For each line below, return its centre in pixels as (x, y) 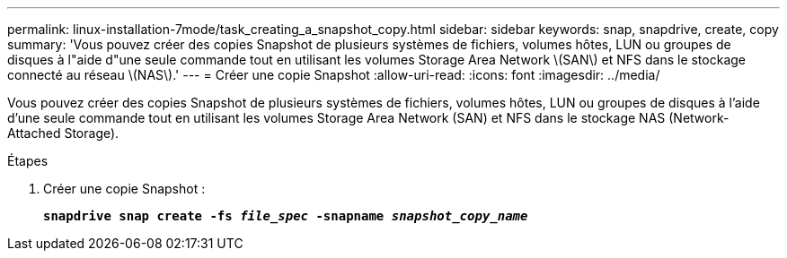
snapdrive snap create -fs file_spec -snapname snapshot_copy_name (286, 216)
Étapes (28, 161)
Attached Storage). (63, 133)
